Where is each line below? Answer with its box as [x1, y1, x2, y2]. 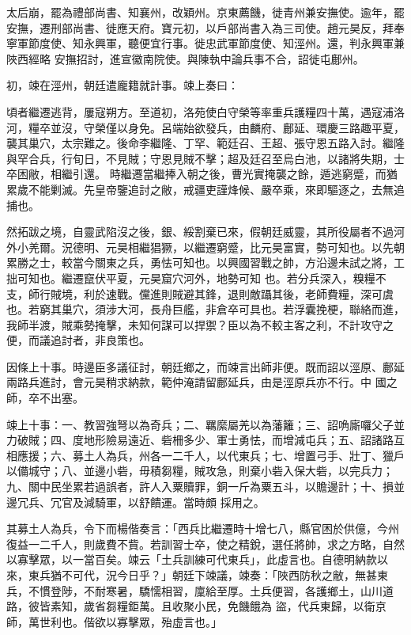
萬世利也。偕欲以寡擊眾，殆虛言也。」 [28, 613, 222, 629]
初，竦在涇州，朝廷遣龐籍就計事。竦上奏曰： [6, 77, 239, 93]
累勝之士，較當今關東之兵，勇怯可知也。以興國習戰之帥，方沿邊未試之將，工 [6, 254, 405, 271]
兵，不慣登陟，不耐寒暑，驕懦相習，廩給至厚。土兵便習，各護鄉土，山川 [6, 582, 383, 599]
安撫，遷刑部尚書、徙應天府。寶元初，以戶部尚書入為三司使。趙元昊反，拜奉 [6, 19, 405, 36]
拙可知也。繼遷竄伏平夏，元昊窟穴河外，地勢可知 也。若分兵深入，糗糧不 [6, 269, 386, 286]
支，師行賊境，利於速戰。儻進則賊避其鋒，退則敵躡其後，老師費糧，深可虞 [6, 285, 394, 302]
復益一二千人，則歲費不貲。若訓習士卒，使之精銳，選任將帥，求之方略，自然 [6, 535, 405, 552]
